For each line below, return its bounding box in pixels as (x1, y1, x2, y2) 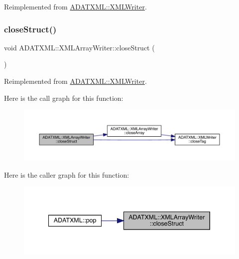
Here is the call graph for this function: (4, 92, 123, 103)
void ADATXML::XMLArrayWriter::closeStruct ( (4, 42, 155, 52)
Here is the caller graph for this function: (4, 169, 129, 180)
